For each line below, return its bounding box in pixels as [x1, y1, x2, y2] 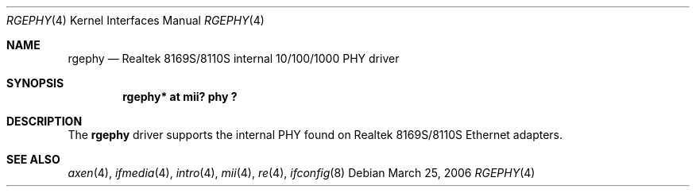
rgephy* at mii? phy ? [122, 90, 238, 103]
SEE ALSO [6, 152, 60, 166]
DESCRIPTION [6, 114, 83, 128]
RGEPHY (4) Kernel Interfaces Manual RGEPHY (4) [6, 14, 265, 27]
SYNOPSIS [6, 76, 64, 90]
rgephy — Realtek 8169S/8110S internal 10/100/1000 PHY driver [68, 52, 400, 65]
